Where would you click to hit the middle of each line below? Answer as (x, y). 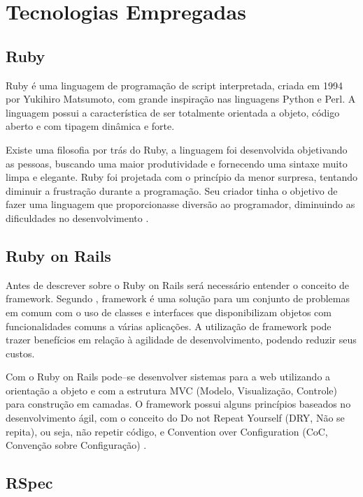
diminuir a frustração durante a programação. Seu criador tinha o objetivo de (172, 190)
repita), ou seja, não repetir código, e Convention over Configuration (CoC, (167, 431)
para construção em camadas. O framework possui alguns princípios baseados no (178, 404)
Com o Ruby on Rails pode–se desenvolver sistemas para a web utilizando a (168, 377)
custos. (20, 353)
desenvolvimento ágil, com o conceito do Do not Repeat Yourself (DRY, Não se (175, 418)
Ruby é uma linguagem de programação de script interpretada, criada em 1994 (174, 85)
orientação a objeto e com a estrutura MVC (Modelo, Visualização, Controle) (171, 390)
